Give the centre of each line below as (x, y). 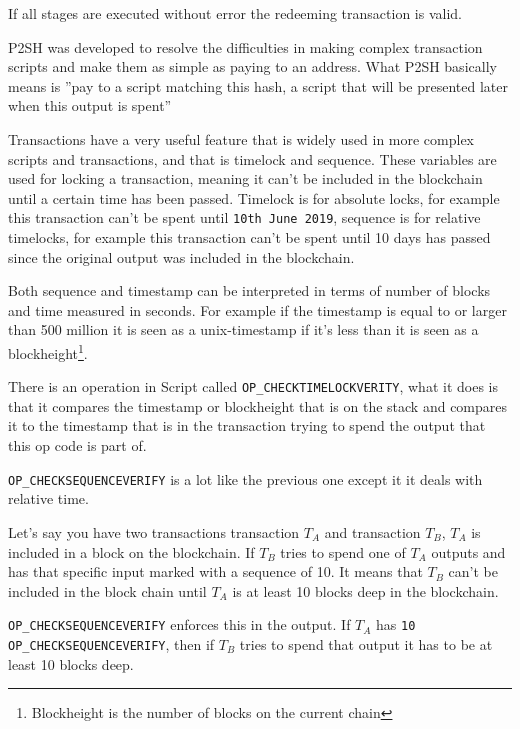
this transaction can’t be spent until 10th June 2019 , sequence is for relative (244, 217)
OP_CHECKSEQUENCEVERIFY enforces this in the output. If (179, 624)
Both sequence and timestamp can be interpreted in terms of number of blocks (249, 290)
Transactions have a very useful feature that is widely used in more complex (241, 138)
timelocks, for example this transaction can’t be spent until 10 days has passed (249, 237)
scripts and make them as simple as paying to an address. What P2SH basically (252, 66)
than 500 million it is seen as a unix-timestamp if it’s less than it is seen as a (243, 329)
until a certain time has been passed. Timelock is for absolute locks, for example (254, 197)
